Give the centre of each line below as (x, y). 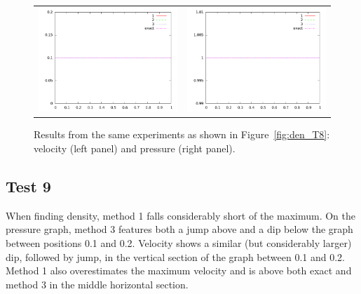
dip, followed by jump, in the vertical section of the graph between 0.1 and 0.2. (175, 256)
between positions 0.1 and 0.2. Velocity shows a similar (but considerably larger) (179, 242)
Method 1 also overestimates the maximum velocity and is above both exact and (179, 270)
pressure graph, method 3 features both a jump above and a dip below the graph (179, 229)
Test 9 (28, 186)
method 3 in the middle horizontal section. (97, 284)
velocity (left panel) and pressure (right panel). (135, 148)
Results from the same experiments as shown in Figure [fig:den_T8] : (182, 134)
